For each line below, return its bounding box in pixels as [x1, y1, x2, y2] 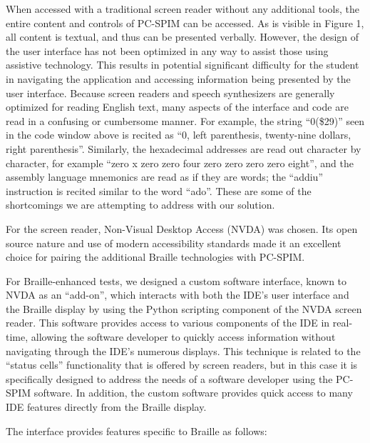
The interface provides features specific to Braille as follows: [6, 423, 267, 438]
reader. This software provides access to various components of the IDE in [6, 315, 330, 330]
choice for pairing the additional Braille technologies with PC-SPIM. [6, 249, 305, 264]
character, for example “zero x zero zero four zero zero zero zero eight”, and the [6, 155, 354, 170]
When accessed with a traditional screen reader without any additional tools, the [6, 1, 359, 16]
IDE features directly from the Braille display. [6, 399, 207, 414]
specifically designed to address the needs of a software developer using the [6, 371, 333, 386]
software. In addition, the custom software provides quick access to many [34, 385, 353, 400]
